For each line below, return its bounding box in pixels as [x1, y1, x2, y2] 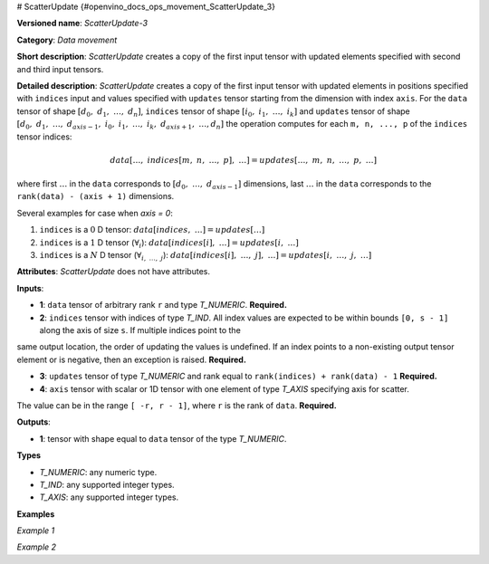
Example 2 [16, 541, 57, 552]
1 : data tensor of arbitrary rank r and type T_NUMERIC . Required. [39, 300, 287, 311]
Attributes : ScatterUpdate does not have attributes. [16, 266, 210, 277]
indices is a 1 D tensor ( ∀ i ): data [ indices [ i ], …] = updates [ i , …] [39, 236, 299, 250]
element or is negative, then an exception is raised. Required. [16, 354, 246, 365]
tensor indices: [16, 131, 72, 142]
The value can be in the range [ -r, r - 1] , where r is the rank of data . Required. [16, 399, 337, 411]
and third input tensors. [16, 63, 104, 74]
